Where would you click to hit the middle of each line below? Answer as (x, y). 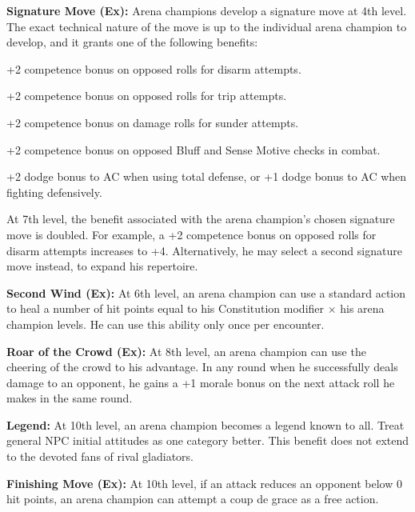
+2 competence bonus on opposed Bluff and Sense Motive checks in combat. (194, 149)
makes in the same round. (70, 398)
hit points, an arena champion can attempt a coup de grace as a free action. (193, 499)
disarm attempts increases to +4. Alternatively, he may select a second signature (204, 250)
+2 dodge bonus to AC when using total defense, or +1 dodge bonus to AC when (207, 176)
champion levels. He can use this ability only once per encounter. (166, 324)
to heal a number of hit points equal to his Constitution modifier (166, 308)
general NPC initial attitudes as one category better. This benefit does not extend (208, 440)
